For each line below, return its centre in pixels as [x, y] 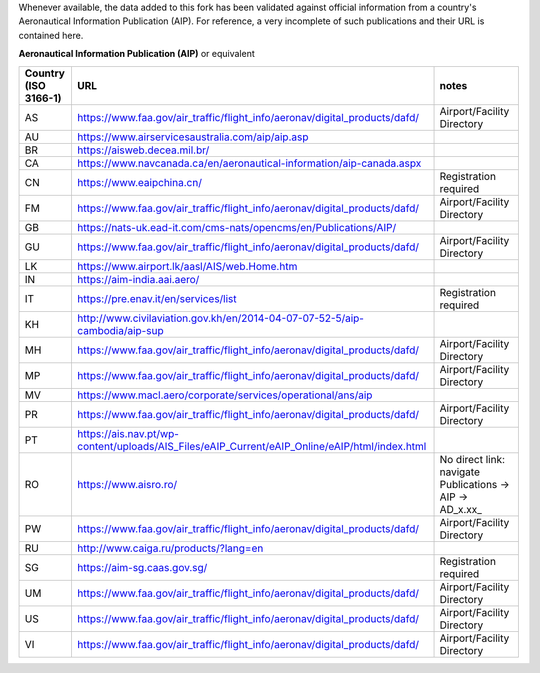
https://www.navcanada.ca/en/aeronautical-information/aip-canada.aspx [249, 163]
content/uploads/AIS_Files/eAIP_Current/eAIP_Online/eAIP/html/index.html [251, 446]
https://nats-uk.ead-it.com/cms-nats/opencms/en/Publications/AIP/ [236, 227]
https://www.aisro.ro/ [127, 484]
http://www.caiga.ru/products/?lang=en [170, 548]
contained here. [51, 35]
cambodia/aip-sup [120, 330]
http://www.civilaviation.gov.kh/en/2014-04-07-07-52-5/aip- [220, 318]
